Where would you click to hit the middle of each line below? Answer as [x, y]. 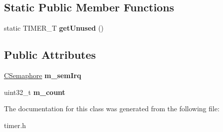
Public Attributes [50, 55]
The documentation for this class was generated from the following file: [112, 109]
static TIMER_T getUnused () [54, 28]
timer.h [15, 125]
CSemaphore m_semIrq [43, 75]
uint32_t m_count [35, 92]
